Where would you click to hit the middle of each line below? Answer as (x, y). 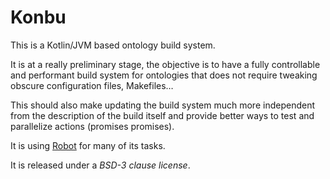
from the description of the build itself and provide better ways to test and (162, 115)
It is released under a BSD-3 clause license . (100, 165)
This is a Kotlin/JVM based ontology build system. (113, 45)
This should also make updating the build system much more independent (162, 105)
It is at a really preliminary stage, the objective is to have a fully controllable (165, 64)
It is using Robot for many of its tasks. (88, 145)
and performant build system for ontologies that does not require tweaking (164, 75)
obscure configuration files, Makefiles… (92, 85)
